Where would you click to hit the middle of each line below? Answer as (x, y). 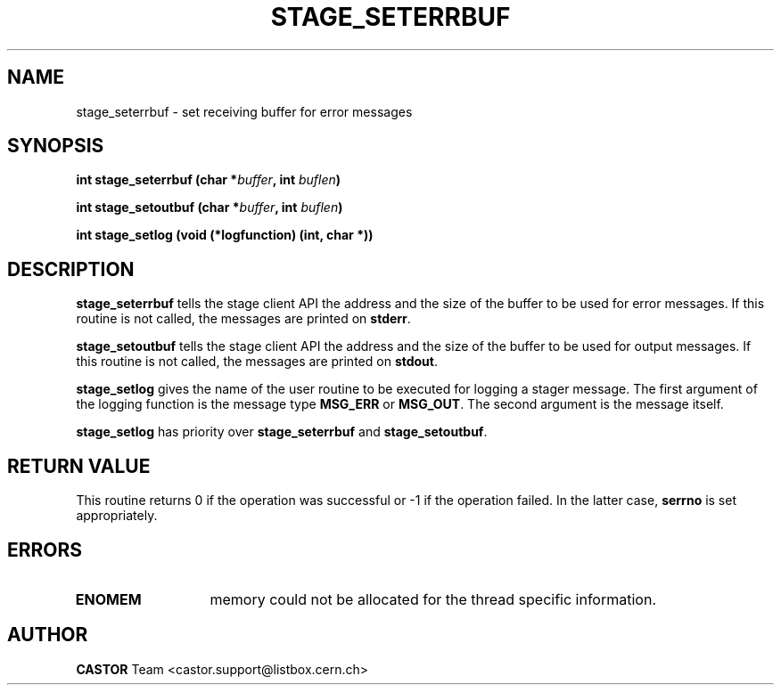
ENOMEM (108, 599)
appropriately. (117, 516)
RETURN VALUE (79, 466)
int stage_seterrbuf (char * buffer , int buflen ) (209, 180)
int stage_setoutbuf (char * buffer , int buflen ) (210, 208)
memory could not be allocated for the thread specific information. (433, 599)
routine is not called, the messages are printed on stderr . (243, 319)
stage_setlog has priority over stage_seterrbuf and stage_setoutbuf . (282, 432)
